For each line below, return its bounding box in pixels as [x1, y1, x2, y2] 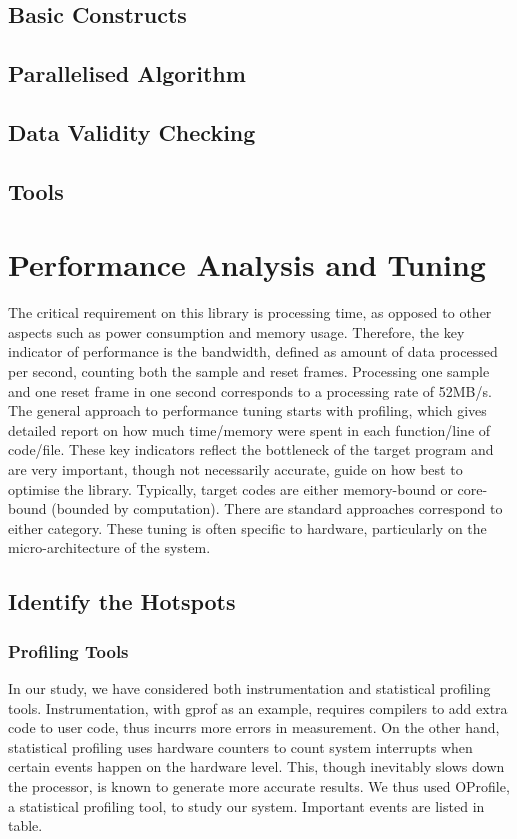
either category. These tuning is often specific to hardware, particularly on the [8, 517, 487, 538]
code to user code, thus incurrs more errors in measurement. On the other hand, [8, 717, 500, 738]
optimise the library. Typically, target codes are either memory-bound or [8, 478, 453, 499]
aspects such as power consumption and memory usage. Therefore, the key [8, 321, 465, 342]
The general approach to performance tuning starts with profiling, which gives [8, 400, 487, 421]
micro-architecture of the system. [8, 537, 211, 558]
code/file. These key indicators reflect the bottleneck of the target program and [8, 439, 494, 460]
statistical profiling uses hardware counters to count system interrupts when [8, 736, 473, 757]
